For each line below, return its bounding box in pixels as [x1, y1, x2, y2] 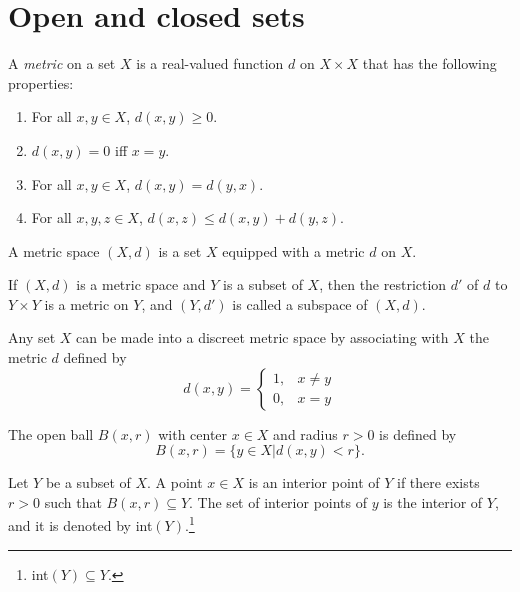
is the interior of [383, 491, 483, 512]
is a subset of [222, 274, 303, 295]
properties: [8, 72, 74, 93]
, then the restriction [319, 274, 447, 295]
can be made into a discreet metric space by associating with [76, 327, 449, 348]
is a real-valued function [136, 53, 284, 74]
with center [158, 423, 228, 444]
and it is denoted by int [8, 515, 153, 536]
